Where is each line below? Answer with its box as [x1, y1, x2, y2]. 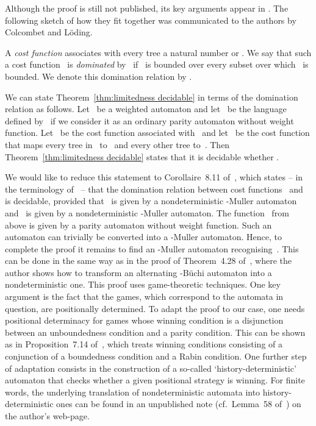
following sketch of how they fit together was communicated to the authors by [5, 13, 296, 26]
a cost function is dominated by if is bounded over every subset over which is [5, 58, 309, 71]
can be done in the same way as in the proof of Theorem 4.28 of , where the [5, 254, 292, 267]
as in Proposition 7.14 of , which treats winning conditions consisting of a [5, 338, 283, 350]
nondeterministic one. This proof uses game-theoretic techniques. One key [5, 278, 281, 291]
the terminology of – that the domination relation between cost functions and [5, 182, 303, 195]
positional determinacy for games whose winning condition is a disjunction [5, 314, 284, 327]
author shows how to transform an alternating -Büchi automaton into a [5, 266, 272, 279]
